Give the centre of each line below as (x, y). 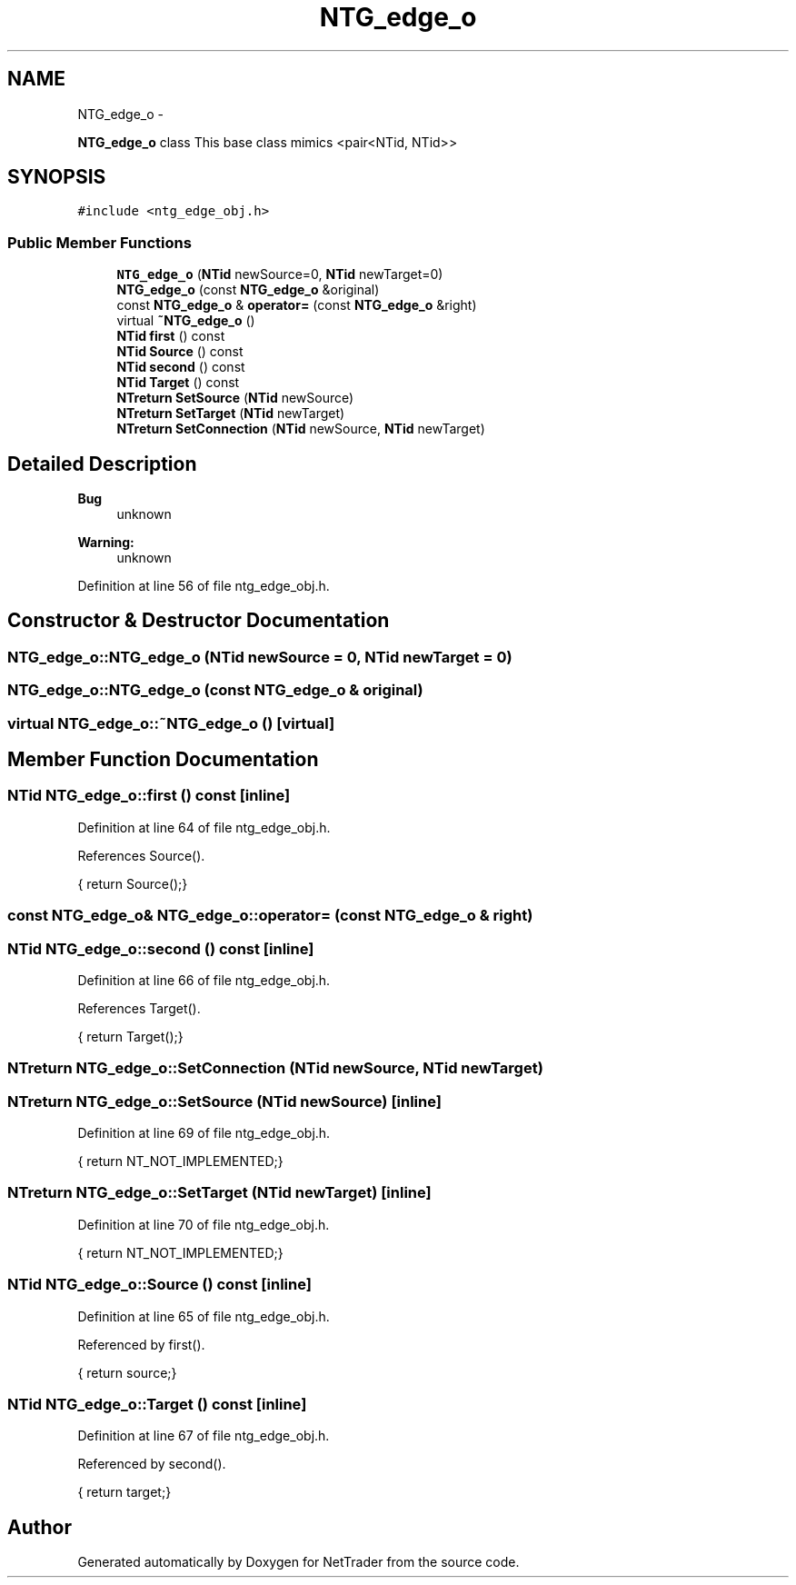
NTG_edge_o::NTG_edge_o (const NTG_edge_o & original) (215, 690)
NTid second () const (181, 367)
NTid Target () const (178, 383)
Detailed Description (102, 464)
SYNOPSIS (57, 177)
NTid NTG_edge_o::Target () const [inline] (157, 1404)
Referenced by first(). (141, 1344)
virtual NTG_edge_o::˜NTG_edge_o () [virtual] (171, 723)
